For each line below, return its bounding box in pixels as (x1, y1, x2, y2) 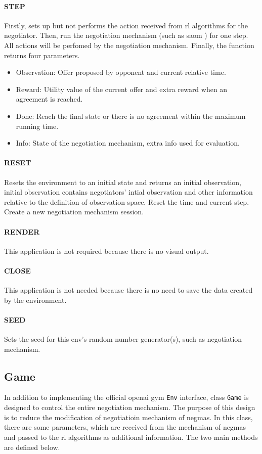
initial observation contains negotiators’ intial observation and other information (4, 187, 253, 197)
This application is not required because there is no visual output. (4, 245, 209, 256)
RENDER (4, 226, 40, 237)
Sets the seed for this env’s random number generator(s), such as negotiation (4, 334, 242, 344)
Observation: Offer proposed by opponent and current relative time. (16, 67, 226, 77)
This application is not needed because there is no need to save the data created (4, 285, 253, 295)
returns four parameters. (4, 50, 80, 60)
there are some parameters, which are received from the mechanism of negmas (4, 422, 246, 432)
